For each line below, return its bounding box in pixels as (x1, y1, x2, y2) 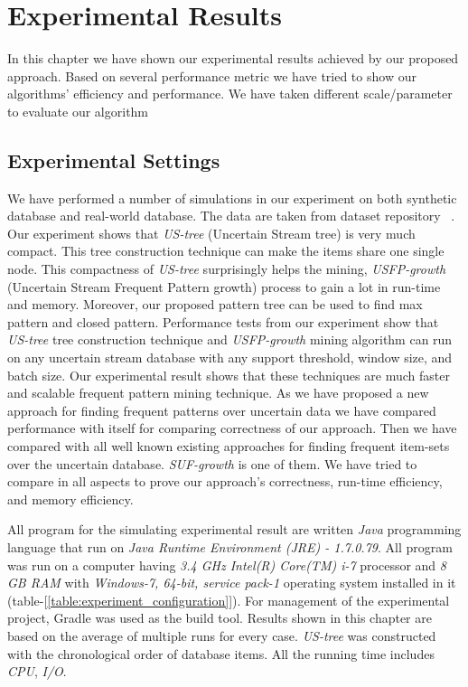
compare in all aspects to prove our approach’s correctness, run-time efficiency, (7, 472, 443, 491)
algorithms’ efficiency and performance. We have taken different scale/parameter (7, 84, 453, 103)
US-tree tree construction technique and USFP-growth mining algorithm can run (7, 330, 453, 349)
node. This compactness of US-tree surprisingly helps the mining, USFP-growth (7, 259, 446, 278)
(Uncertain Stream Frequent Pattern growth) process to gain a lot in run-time (7, 277, 441, 296)
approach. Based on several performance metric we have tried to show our (7, 66, 417, 85)
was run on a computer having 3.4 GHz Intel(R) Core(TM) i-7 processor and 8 (7, 555, 446, 574)
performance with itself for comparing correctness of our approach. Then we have (7, 419, 457, 438)
